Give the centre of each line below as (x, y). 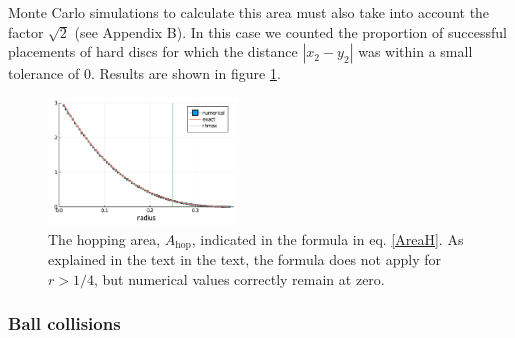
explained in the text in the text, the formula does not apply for (244, 258)
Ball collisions (64, 323)
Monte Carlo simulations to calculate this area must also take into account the (249, 12)
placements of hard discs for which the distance (153, 51)
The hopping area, (104, 238)
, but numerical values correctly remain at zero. (239, 278)
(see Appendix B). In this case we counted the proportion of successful (290, 31)
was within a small (415, 51)
